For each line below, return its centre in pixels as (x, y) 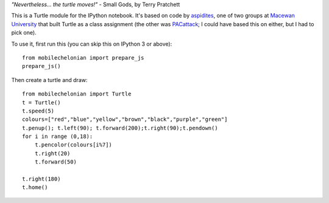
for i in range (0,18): (58, 136)
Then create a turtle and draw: (49, 80)
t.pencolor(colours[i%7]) (73, 145)
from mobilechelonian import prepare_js (83, 57)
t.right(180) (41, 179)
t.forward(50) (56, 162)
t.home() (35, 188)
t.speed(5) (38, 111)
